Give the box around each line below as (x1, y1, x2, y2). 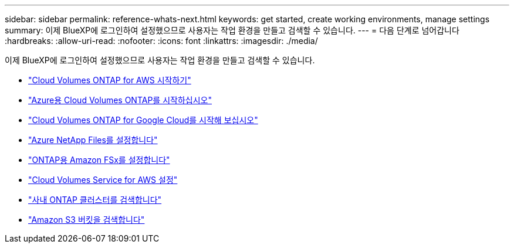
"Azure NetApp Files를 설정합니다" (28, 135, 158, 145)
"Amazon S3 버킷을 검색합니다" (28, 215, 145, 225)
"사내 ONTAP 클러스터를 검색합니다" (28, 195, 162, 205)
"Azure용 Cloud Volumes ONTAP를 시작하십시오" (28, 95, 212, 105)
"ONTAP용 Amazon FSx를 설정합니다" (28, 155, 170, 165)
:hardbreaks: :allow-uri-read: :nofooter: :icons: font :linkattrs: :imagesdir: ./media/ (5, 36, 318, 46)
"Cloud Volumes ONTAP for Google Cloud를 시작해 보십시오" (28, 115, 258, 125)
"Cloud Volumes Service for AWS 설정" (28, 175, 178, 185)
